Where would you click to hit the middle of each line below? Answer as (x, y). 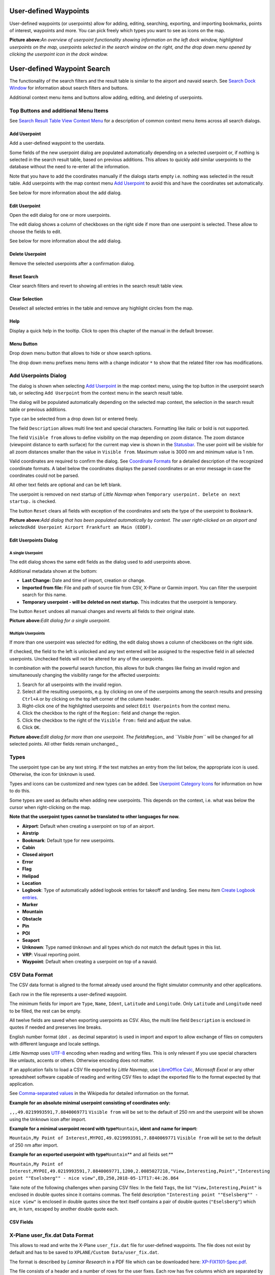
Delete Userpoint (28, 254)
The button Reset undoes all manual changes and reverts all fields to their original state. (102, 611)
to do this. (20, 791)
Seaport (31, 940)
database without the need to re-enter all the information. (70, 167)
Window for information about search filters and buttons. (69, 88)
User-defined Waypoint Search (60, 69)
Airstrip (31, 833)
